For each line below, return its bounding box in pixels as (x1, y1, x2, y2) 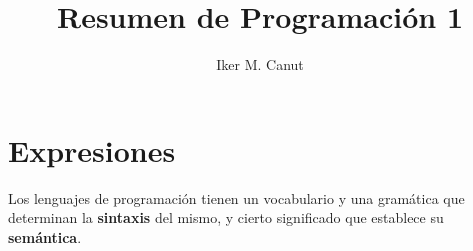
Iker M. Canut (216, 54, 304, 75)
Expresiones (8, 129, 176, 170)
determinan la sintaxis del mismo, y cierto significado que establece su (8, 207, 444, 228)
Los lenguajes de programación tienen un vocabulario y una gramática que (8, 187, 465, 208)
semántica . (8, 226, 82, 247)
